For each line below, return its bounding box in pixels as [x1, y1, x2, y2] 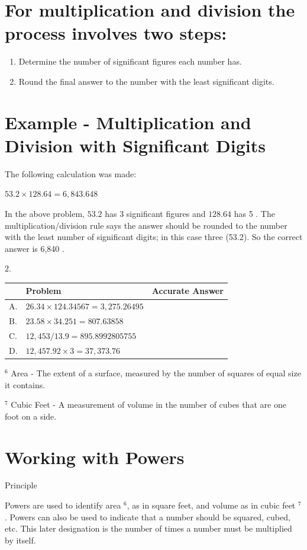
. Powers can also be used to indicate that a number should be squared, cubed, [5, 510, 290, 523]
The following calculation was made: [5, 167, 137, 180]
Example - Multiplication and [5, 110, 251, 134]
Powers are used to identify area [5, 499, 121, 511]
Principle [5, 479, 37, 491]
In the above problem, [5, 207, 85, 219]
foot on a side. [5, 410, 57, 422]
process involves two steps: [5, 21, 227, 45]
